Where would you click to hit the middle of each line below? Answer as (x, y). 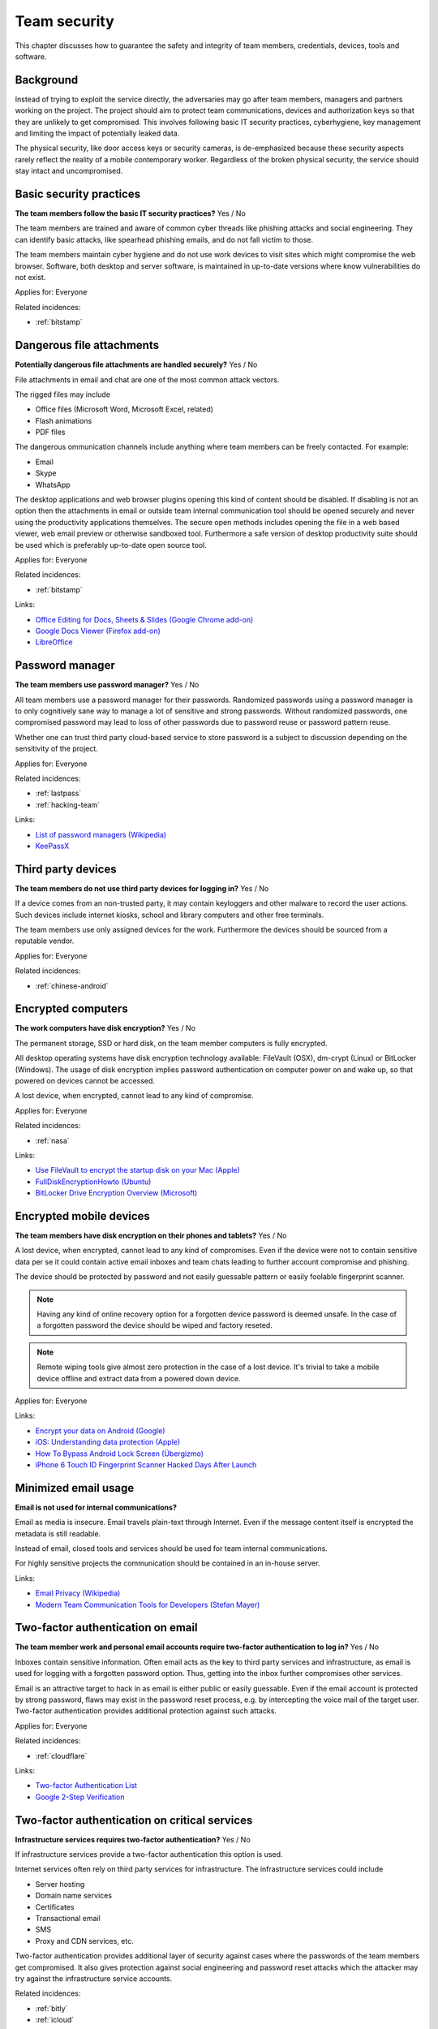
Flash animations (64, 420)
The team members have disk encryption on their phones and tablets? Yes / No (151, 1236)
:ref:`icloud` (55, 2020)
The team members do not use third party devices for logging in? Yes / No (142, 888)
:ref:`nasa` (52, 1140)
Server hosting (60, 1884)
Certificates (55, 1906)
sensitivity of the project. (57, 749)
